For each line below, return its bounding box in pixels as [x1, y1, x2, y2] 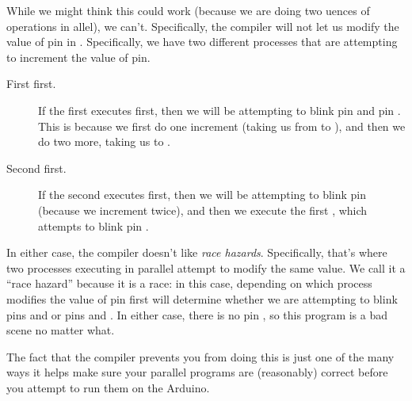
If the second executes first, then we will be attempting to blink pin [38, 186, 367, 203]
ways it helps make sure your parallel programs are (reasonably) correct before [6, 364, 388, 380]
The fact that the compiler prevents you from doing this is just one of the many [6, 348, 395, 365]
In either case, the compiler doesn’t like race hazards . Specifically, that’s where [6, 244, 387, 261]
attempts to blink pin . [38, 217, 149, 234]
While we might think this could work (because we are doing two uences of [6, 2, 370, 18]
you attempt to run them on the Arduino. [6, 379, 210, 395]
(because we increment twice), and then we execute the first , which [38, 201, 368, 218]
